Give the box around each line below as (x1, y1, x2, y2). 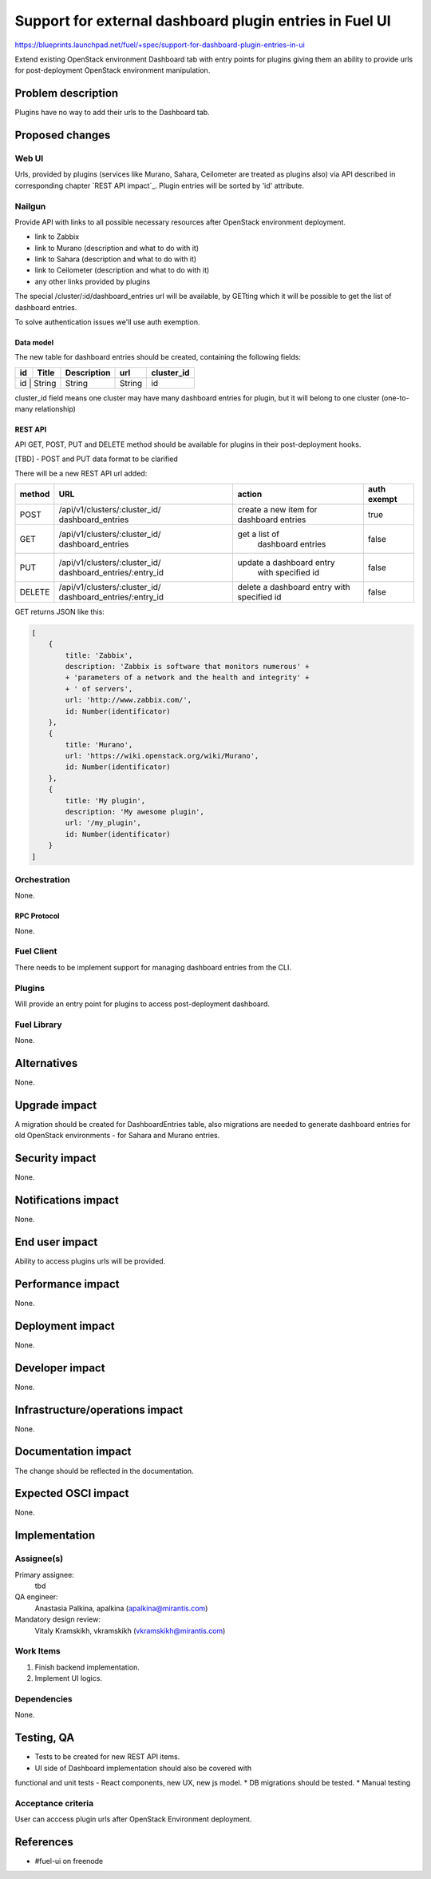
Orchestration (14, 874, 71, 885)
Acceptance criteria (14, 1797, 94, 1809)
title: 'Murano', (65, 740, 133, 749)
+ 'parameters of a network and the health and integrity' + (65, 673, 310, 683)
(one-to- (381, 392, 410, 403)
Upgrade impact (14, 1098, 97, 1112)
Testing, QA (14, 1731, 75, 1745)
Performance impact (14, 1277, 120, 1291)
